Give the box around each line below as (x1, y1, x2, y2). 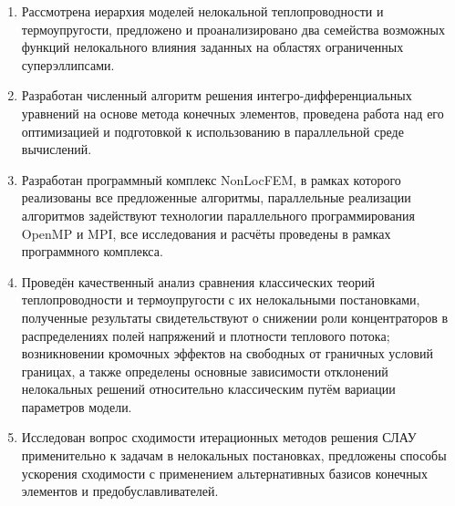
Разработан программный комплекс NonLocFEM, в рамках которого (21, 170, 401, 189)
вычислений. (21, 139, 92, 159)
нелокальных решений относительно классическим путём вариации (21, 379, 396, 398)
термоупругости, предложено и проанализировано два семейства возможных (21, 19, 445, 38)
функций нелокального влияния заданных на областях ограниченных (21, 37, 404, 57)
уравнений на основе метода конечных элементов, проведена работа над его (21, 103, 444, 122)
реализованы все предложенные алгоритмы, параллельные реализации (21, 188, 411, 207)
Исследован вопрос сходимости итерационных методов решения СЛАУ (21, 428, 417, 447)
